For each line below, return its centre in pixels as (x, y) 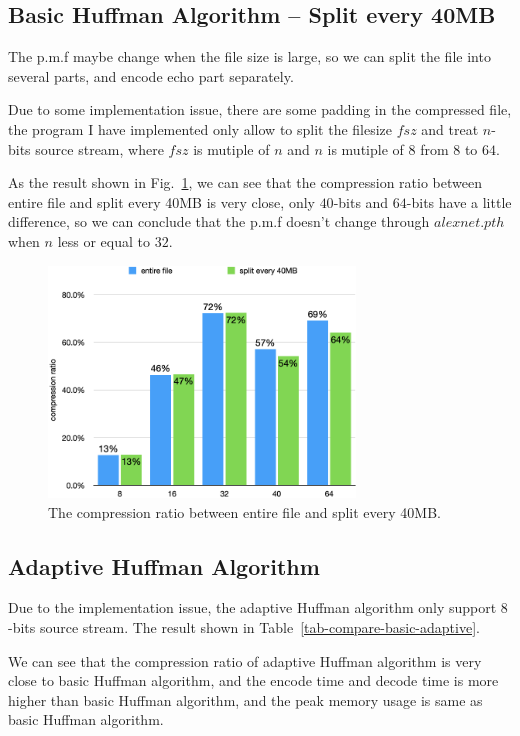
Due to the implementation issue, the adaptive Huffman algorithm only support (252, 607)
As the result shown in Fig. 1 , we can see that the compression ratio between (245, 182)
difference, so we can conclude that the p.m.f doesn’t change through (219, 221)
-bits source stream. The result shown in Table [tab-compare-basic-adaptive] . (244, 626)
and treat (450, 128)
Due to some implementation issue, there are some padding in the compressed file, (260, 109)
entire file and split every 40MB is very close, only (161, 201)
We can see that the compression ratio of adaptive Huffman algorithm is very (245, 660)
